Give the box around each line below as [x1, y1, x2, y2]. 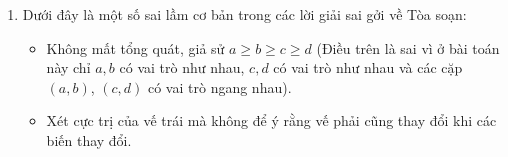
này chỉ [46, 57, 91, 78]
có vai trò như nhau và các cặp [273, 57, 463, 78]
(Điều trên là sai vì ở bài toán [316, 37, 500, 58]
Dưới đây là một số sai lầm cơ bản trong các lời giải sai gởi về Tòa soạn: [22, 4, 467, 24]
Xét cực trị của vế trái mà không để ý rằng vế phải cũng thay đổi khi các [46, 110, 497, 131]
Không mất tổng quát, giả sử [46, 37, 225, 58]
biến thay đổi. [46, 129, 132, 150]
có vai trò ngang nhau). [147, 76, 292, 97]
